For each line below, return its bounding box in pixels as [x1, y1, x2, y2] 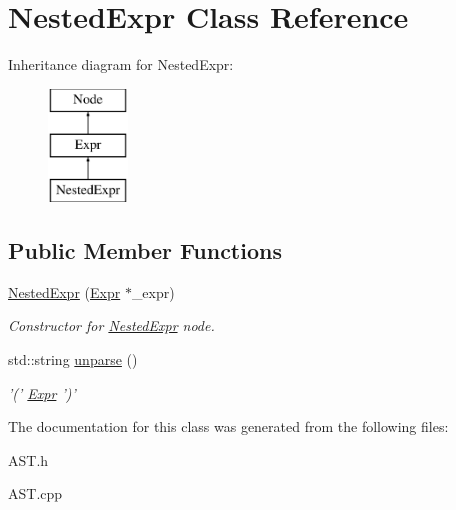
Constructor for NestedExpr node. [8, 315, 215, 336]
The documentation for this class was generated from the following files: [8, 416, 449, 437]
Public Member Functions [8, 235, 282, 266]
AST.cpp [8, 483, 63, 504]
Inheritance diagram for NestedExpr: [8, 54, 234, 75]
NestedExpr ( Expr [8, 281, 121, 302]
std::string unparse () [8, 349, 138, 370]
